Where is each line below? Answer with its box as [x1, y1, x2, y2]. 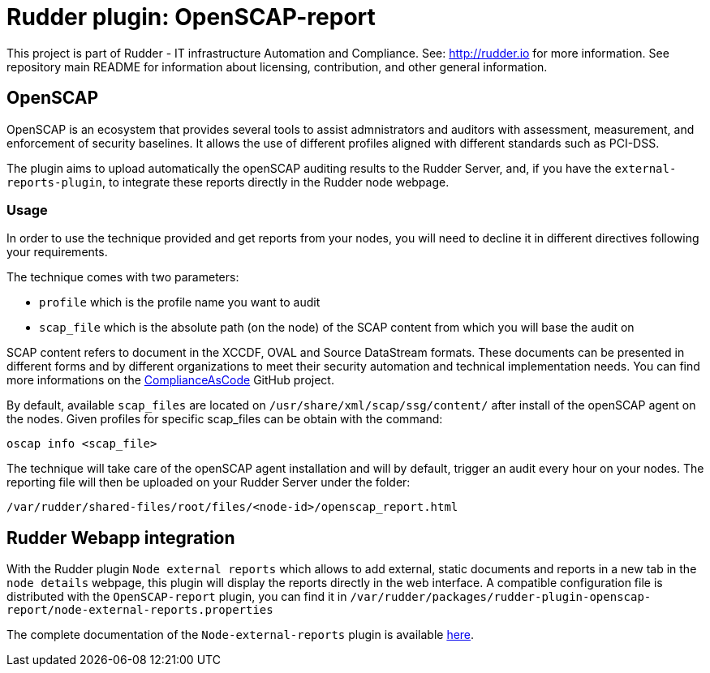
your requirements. [6, 245, 108, 259]
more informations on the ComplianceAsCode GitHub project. [6, 373, 334, 388]
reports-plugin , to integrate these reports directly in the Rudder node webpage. [6, 174, 450, 189]
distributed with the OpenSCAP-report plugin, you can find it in [6, 589, 347, 604]
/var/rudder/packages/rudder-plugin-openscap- [350, 590, 652, 604]
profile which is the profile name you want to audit [39, 295, 321, 310]
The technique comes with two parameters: [6, 270, 239, 285]
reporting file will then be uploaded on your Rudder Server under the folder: [6, 475, 411, 490]
